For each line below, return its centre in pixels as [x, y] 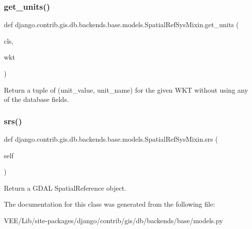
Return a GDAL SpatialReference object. [65, 188]
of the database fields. [36, 99]
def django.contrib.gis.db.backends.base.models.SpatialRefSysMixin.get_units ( [121, 25]
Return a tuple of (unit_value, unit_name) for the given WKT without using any [126, 90]
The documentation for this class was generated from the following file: [109, 204]
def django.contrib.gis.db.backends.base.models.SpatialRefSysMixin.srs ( [111, 139]
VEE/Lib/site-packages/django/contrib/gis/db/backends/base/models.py [114, 220]
